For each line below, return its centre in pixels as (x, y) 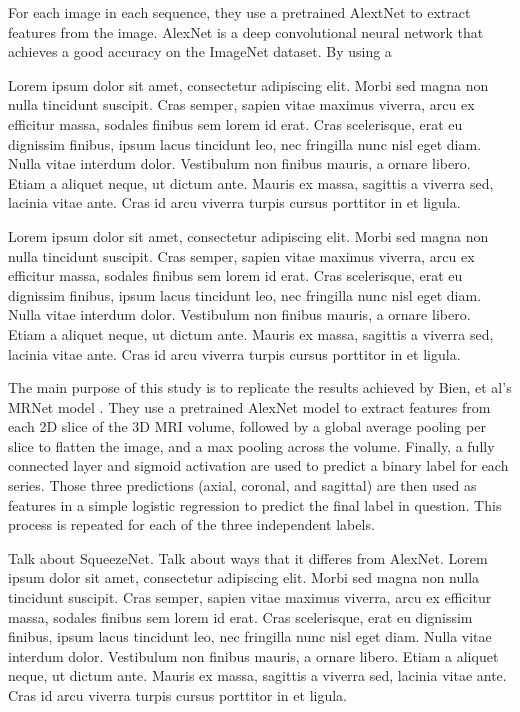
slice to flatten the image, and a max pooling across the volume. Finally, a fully (251, 445)
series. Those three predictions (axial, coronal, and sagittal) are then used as (242, 485)
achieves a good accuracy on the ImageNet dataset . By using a (200, 51)
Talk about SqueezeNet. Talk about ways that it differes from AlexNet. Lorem (248, 557)
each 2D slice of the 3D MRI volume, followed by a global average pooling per (247, 426)
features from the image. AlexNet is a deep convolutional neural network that (246, 31)
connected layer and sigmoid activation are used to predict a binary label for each (258, 465)
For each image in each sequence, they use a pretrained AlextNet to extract (239, 12)
